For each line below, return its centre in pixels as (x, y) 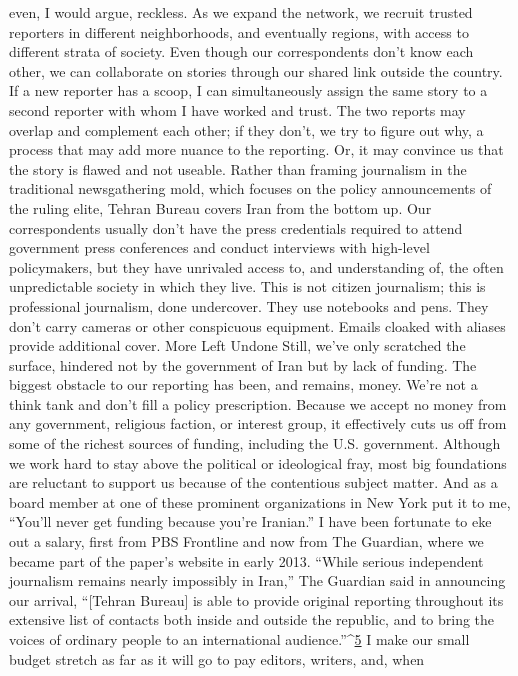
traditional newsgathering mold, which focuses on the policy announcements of (250, 188)
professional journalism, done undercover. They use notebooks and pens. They (249, 305)
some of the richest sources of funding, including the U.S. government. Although (255, 443)
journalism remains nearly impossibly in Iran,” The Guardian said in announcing (257, 580)
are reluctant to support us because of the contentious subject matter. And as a (253, 482)
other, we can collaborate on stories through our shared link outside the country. (256, 70)
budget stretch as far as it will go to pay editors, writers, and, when (217, 658)
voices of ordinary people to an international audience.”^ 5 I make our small (239, 639)
